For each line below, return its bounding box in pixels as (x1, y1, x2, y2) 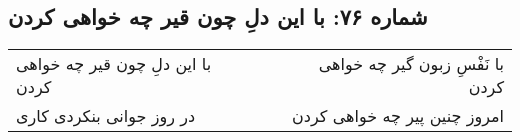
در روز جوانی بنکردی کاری (16, 104, 196, 128)
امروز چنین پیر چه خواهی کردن (292, 104, 504, 128)
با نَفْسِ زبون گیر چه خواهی (318, 52, 504, 76)
